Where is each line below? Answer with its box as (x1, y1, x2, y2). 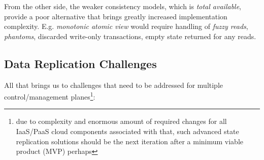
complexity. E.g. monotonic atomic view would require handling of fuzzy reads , (4, 21, 248, 31)
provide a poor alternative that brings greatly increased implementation (4, 11, 227, 21)
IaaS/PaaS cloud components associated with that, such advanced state (16, 126, 239, 137)
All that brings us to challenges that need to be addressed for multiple (4, 79, 223, 90)
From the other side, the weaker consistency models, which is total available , (4, 1, 242, 11)
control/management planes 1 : (4, 90, 95, 102)
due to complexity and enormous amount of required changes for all (16, 116, 227, 126)
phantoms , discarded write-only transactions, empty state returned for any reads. (4, 30, 256, 41)
